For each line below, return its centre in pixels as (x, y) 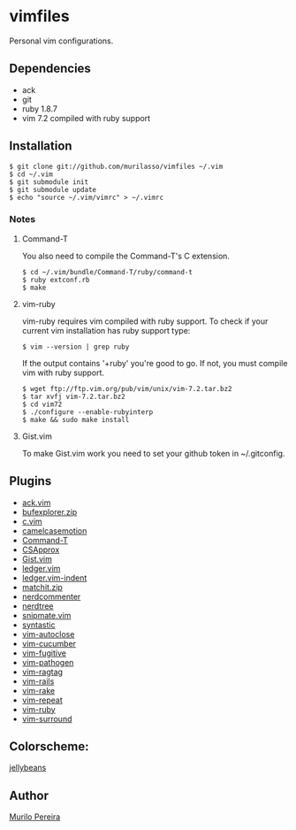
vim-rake (38, 690)
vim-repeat (42, 700)
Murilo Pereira (35, 817)
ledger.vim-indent (54, 578)
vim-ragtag (42, 672)
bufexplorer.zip (49, 511)
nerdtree (38, 606)
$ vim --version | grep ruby (76, 347)
